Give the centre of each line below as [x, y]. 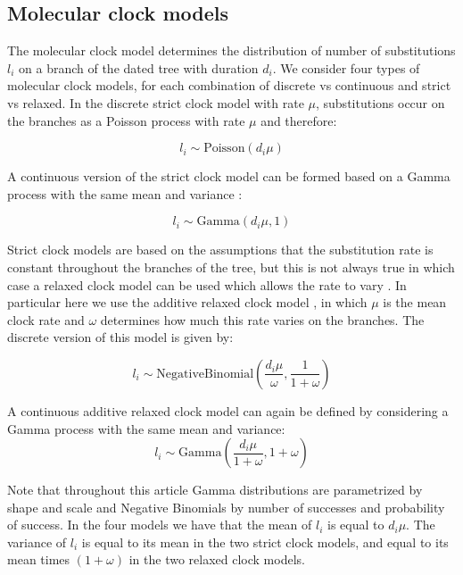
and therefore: [299, 120]
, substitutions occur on [380, 102]
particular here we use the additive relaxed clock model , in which [187, 302]
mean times [39, 559]
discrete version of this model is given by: [120, 337]
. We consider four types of [346, 67]
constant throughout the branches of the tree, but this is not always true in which [231, 267]
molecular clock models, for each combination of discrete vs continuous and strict [229, 85]
